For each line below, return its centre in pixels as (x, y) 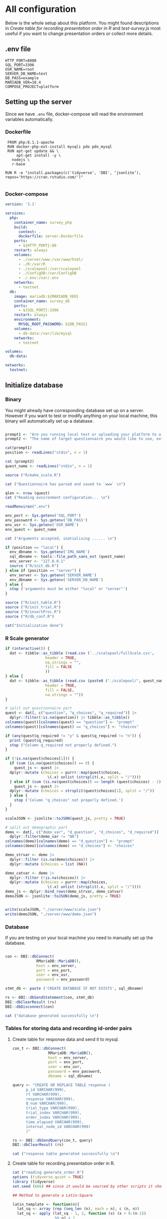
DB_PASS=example (22, 78)
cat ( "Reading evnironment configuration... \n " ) (58, 498)
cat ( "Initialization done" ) (34, 625)
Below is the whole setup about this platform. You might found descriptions (82, 23)
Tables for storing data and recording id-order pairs (69, 1029)
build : (21, 227)
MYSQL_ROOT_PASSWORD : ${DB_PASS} (53, 324)
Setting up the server (39, 102)
